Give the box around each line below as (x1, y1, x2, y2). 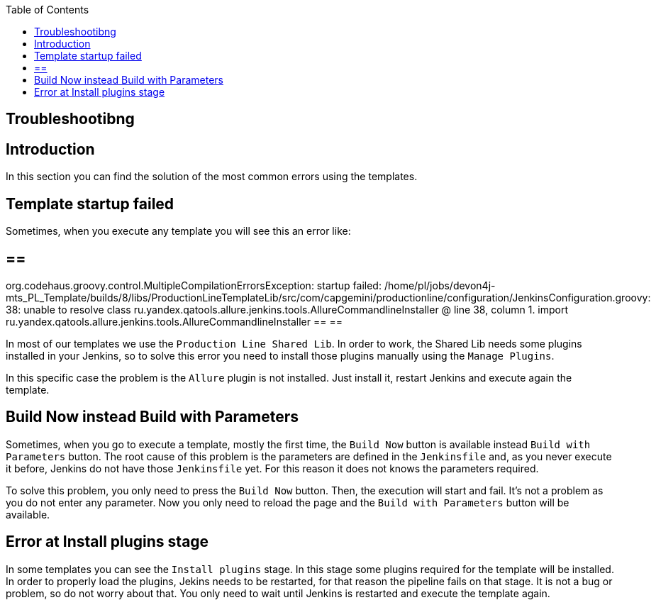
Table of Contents (6, 4, 89, 16)
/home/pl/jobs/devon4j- (384, 279, 496, 292)
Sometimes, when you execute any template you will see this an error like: (6, 225, 351, 238)
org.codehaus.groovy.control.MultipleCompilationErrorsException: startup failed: (6, 279, 382, 292)
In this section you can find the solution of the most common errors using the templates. (6, 170, 418, 183)
